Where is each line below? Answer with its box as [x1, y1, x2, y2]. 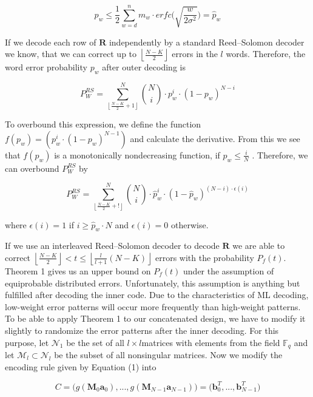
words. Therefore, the [226, 47, 306, 60]
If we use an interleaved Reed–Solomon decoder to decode [5, 239, 220, 252]
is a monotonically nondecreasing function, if [54, 148, 220, 161]
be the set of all [66, 336, 124, 348]
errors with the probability [155, 251, 254, 263]
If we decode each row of [5, 35, 96, 48]
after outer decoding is [102, 61, 186, 73]
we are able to [232, 239, 285, 252]
